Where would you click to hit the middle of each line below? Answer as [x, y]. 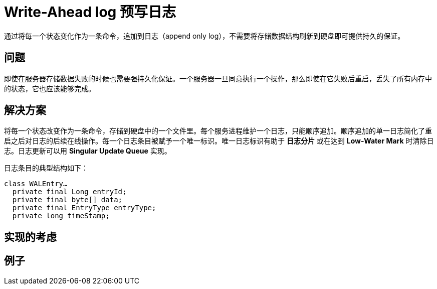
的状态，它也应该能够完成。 [50, 88]
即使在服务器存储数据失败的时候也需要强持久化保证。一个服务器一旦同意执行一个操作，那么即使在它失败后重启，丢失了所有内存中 [218, 78]
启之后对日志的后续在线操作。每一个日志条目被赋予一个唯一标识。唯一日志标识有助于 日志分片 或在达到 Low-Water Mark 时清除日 [219, 141]
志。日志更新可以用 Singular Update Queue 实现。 [88, 151]
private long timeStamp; [61, 216]
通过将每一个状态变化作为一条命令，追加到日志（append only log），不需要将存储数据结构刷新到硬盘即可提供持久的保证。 [204, 36]
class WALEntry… [36, 184]
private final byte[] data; [67, 200]
